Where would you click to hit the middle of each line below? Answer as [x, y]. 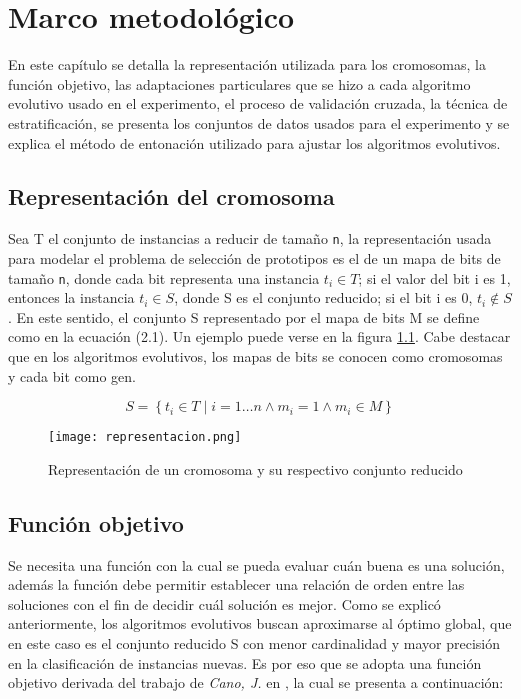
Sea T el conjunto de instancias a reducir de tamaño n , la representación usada [250, 238]
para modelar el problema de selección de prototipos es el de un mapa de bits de [254, 257]
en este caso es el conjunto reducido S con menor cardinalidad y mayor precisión [254, 643]
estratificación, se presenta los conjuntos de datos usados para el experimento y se [259, 122]
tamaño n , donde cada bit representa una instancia [164, 277]
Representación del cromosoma [171, 196]
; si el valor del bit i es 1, [434, 277]
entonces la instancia [71, 297]
